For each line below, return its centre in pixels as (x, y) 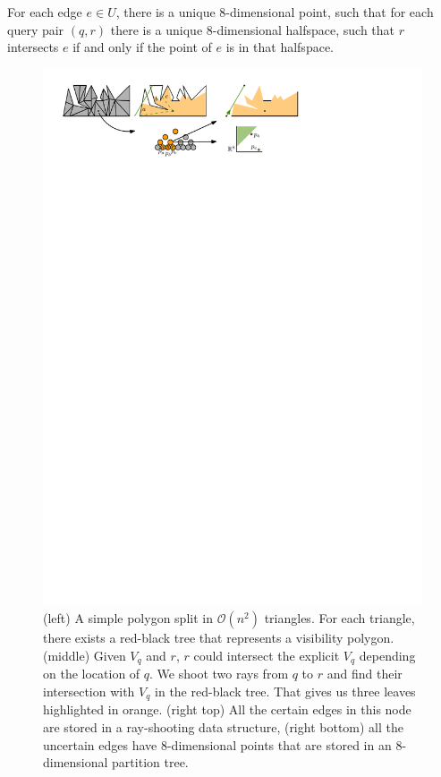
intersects (33, 47)
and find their (365, 674)
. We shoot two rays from (219, 674)
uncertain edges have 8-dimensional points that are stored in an (217, 744)
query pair (36, 29)
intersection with (89, 691)
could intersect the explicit (267, 655)
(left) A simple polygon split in (128, 618)
